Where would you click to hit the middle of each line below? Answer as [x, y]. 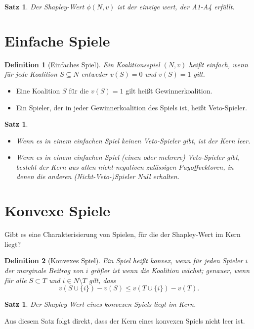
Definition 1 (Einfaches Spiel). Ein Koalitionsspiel [82, 64]
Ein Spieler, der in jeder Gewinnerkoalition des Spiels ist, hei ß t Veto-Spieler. [131, 107]
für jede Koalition [31, 74]
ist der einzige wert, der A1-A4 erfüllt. [176, 6]
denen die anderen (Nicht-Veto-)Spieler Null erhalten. [98, 176]
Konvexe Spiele [57, 211]
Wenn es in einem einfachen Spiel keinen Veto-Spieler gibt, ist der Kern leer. [133, 140]
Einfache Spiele [57, 40]
